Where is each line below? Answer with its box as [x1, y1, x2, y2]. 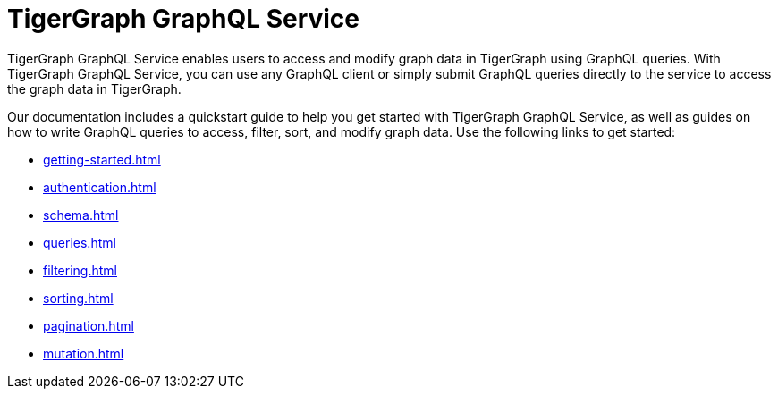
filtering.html [43, 262, 117, 278]
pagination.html [43, 317, 134, 333]
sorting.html [43, 290, 114, 306]
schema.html [43, 206, 119, 223]
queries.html [43, 234, 116, 250]
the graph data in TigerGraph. [7, 80, 182, 97]
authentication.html [43, 179, 156, 195]
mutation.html [43, 345, 124, 361]
